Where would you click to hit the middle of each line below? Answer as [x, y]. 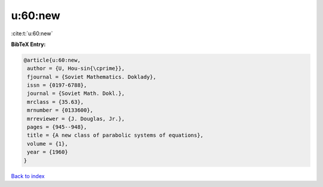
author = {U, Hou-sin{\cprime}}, [76, 68]
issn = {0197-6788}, [57, 85]
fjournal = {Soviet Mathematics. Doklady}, [92, 77]
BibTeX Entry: [28, 44]
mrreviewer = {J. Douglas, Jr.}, [76, 119]
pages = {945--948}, [57, 127]
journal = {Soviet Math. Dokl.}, [76, 93]
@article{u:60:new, [52, 60]
